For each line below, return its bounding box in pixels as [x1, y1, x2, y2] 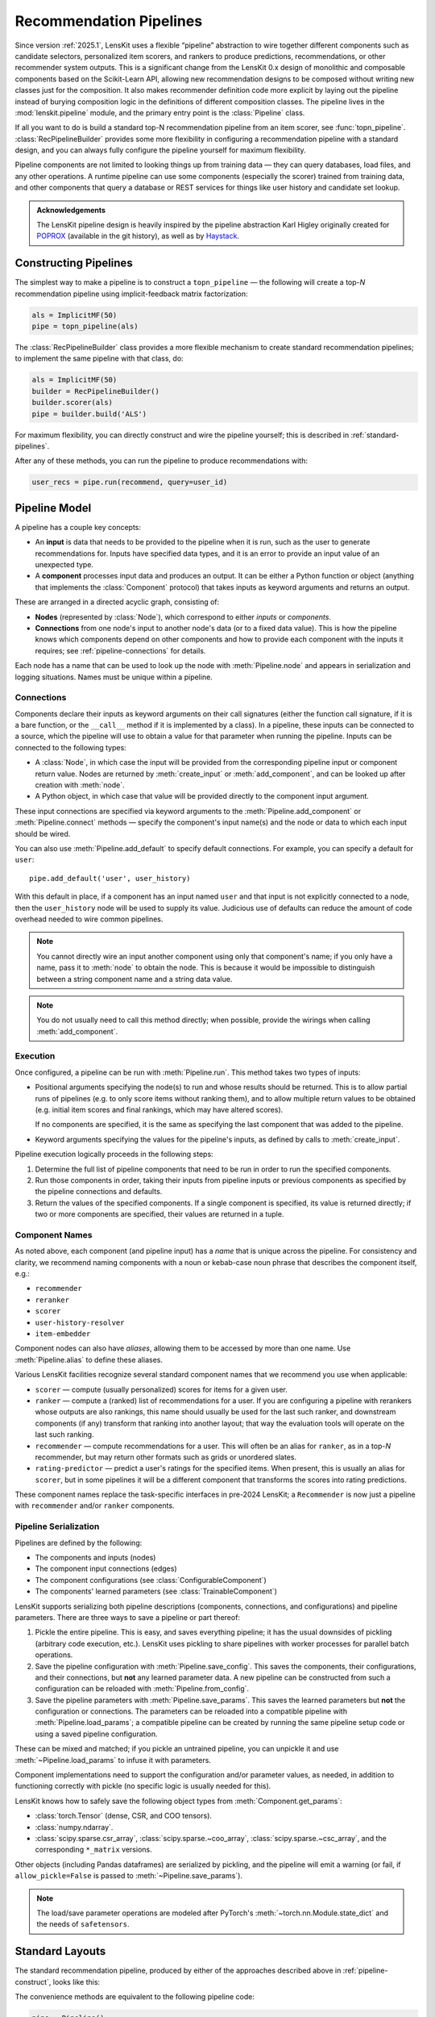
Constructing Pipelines [14, 257, 133, 270]
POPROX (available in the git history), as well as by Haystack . [36, 231, 239, 241]
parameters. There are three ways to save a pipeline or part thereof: [14, 1612, 241, 1622]
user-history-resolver [35, 1318, 125, 1327]
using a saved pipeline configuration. [35, 1729, 158, 1739]
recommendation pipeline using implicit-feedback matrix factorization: [14, 289, 249, 299]
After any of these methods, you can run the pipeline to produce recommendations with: [14, 456, 308, 466]
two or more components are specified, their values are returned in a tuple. [35, 1209, 284, 1219]
